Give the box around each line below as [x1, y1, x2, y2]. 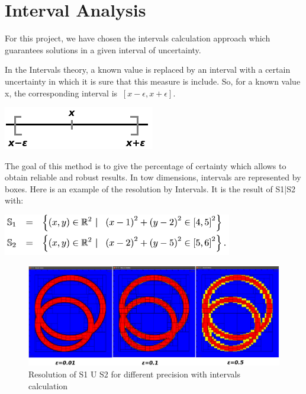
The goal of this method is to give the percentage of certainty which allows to [5, 159, 286, 172]
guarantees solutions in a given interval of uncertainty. [5, 43, 201, 56]
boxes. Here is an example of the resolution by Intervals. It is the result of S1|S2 [5, 182, 295, 195]
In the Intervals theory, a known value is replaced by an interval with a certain [5, 63, 291, 76]
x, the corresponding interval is [5, 86, 118, 99]
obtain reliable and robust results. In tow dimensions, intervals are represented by [5, 171, 301, 183]
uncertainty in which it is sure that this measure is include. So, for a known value [5, 75, 301, 87]
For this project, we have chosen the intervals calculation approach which [5, 32, 270, 44]
